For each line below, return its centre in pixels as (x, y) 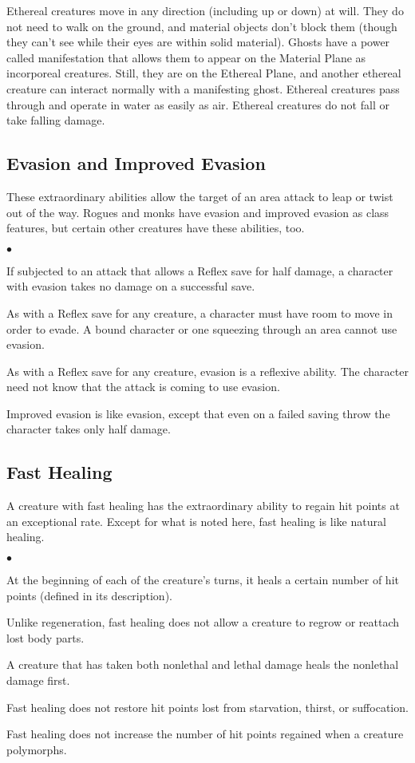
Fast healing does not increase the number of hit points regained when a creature (205, 734)
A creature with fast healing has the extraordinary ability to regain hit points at (203, 506)
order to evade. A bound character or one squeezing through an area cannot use (202, 328)
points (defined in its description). (89, 595)
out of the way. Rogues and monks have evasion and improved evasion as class (198, 212)
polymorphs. (37, 749)
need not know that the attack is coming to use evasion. (143, 387)
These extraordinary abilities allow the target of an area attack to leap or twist (200, 196)
